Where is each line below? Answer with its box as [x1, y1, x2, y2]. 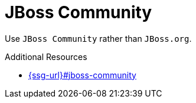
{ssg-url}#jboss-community [28, 69, 136, 80]
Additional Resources [5, 51, 87, 62]
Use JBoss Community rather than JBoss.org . [5, 33, 192, 44]
